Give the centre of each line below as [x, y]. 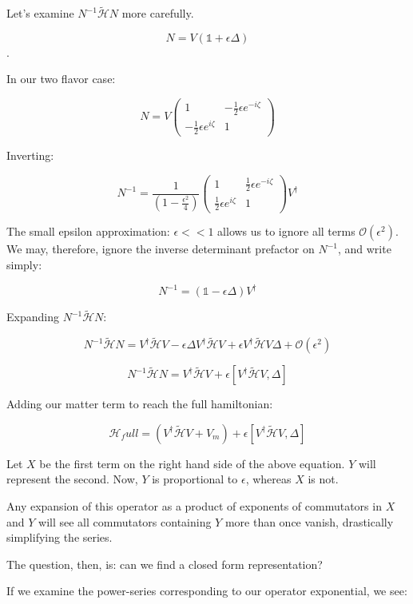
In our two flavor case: [61, 79]
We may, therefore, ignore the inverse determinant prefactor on [161, 249]
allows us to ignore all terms [286, 231]
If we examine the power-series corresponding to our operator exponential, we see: [207, 591]
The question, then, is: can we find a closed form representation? [165, 564]
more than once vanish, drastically [309, 521]
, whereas [268, 479]
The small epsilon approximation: [88, 231]
